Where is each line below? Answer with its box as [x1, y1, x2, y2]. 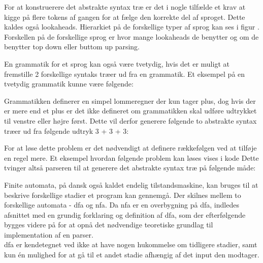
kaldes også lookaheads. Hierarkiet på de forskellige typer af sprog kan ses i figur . [4, 21, 259, 32]
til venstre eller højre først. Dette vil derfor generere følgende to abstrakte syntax [4, 115, 257, 126]
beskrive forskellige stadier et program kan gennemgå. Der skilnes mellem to [4, 189, 241, 200]
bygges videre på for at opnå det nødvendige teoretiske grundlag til [4, 219, 213, 230]
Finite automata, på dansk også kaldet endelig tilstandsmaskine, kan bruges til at [4, 179, 258, 190]
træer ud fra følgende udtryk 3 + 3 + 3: [4, 125, 129, 136]
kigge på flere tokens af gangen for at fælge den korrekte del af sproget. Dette [4, 11, 245, 22]
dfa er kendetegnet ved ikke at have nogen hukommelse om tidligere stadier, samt [4, 239, 257, 250]
